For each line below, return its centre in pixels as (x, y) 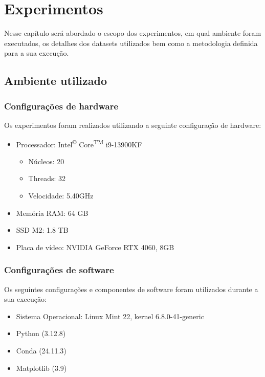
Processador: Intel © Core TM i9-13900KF (79, 143)
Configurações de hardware (61, 106)
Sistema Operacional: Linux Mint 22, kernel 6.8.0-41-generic (110, 316)
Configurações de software (59, 270)
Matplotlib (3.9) (41, 368)
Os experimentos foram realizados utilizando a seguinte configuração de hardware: (133, 125)
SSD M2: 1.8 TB (42, 230)
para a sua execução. (37, 53)
